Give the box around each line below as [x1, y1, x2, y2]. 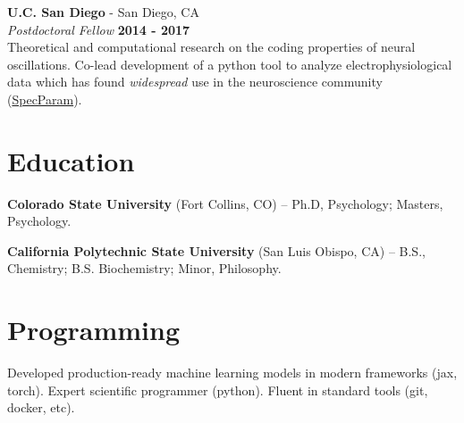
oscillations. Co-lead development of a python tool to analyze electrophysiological [7, 54, 452, 73]
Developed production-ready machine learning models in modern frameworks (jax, [7, 363, 458, 382]
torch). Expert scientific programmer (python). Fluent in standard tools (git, [7, 380, 428, 399]
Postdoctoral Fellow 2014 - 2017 [7, 20, 190, 38]
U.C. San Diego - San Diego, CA [7, 3, 199, 21]
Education [7, 142, 135, 178]
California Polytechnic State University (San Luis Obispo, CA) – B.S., [7, 241, 426, 260]
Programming [7, 311, 180, 348]
